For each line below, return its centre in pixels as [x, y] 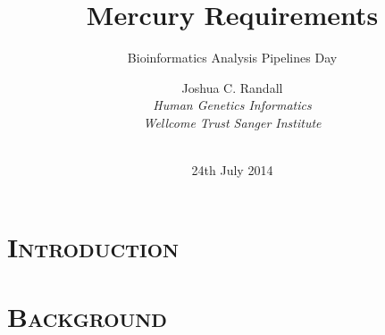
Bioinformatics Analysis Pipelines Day [232, 58]
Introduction [93, 246]
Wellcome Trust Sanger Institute [232, 122]
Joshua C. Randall [232, 87]
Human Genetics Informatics [232, 105]
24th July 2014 [232, 170]
